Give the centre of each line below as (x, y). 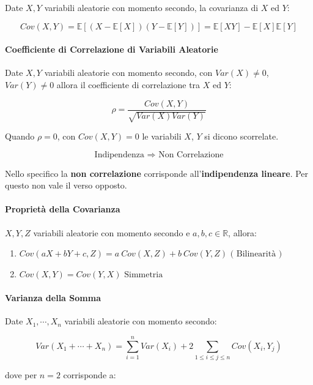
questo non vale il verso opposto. (66, 185)
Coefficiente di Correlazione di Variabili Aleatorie (112, 49)
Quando (20, 136)
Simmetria (144, 275)
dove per (21, 374)
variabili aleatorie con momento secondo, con (128, 73)
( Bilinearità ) (256, 254)
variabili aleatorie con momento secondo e (112, 232)
